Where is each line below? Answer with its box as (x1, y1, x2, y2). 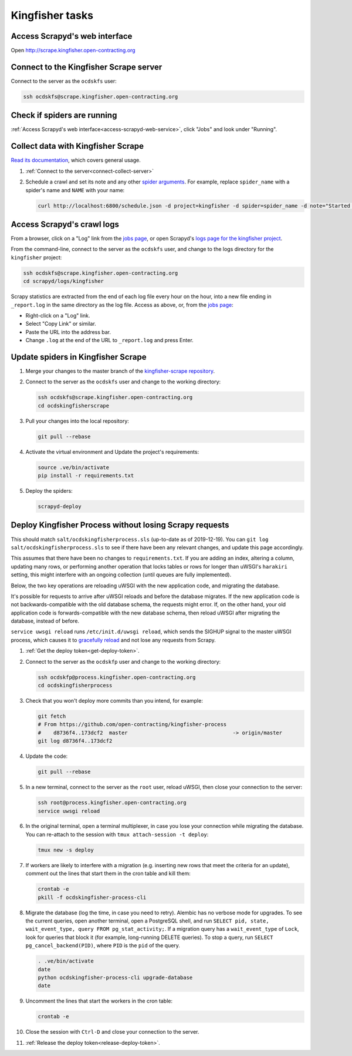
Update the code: (25, 753, 68, 760)
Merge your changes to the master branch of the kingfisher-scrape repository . (25, 367, 215, 375)
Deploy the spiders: (25, 487, 73, 494)
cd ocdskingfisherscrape (38, 402, 110, 409)
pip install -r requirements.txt (38, 472, 134, 479)
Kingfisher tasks (11, 9, 94, 22)
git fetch (38, 713, 66, 720)
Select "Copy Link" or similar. (25, 320, 96, 328)
